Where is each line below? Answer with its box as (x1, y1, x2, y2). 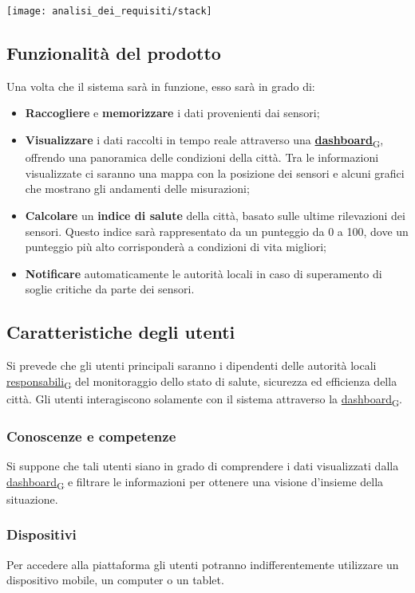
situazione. (6, 490, 58, 507)
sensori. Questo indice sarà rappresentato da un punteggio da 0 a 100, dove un (25, 222, 409, 239)
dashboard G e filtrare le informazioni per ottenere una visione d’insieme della (6, 473, 384, 492)
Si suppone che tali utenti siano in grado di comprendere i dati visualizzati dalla (6, 458, 399, 474)
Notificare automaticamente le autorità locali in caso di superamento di (25, 265, 382, 281)
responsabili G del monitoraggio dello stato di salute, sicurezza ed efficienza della (6, 372, 397, 391)
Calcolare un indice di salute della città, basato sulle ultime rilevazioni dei (25, 206, 405, 223)
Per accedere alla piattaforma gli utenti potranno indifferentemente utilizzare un (6, 556, 399, 572)
